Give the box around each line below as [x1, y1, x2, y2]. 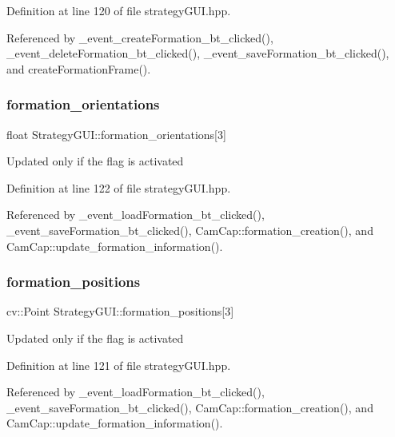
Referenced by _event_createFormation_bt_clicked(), [6, 29, 273, 46]
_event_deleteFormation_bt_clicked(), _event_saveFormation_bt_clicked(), [6, 45, 389, 62]
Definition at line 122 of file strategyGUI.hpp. [6, 179, 231, 196]
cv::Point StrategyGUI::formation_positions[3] [6, 303, 234, 320]
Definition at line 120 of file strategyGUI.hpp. [6, 2, 231, 18]
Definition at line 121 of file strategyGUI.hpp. [6, 356, 231, 373]
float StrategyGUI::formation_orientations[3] [6, 125, 226, 142]
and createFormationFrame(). [6, 60, 151, 77]
